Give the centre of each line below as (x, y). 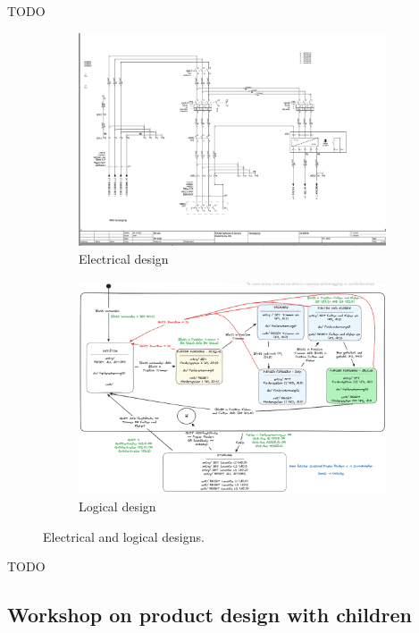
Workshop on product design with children (209, 615)
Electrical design (124, 259)
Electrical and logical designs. (124, 536)
